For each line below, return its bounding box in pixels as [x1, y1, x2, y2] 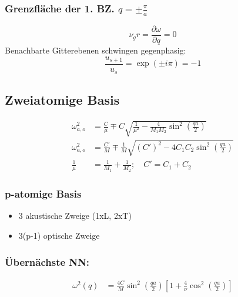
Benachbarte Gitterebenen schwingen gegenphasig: [5, 44, 186, 56]
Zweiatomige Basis [5, 90, 120, 108]
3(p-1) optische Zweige [18, 229, 100, 242]
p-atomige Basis [5, 186, 82, 201]
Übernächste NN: [5, 254, 90, 269]
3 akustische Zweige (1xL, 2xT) [18, 209, 132, 222]
